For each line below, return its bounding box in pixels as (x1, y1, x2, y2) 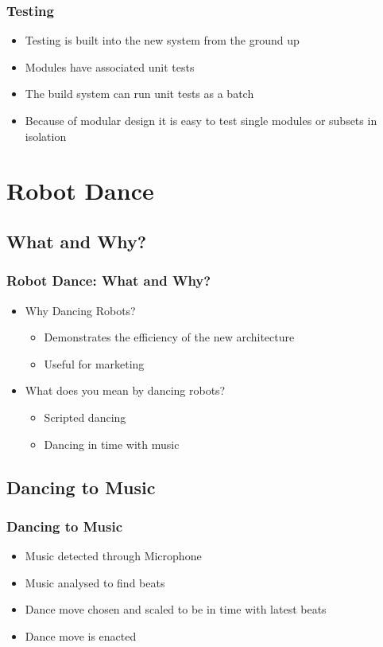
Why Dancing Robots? (25, 302, 136, 318)
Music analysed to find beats (25, 574, 165, 590)
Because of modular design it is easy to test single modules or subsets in (25, 112, 377, 128)
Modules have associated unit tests (25, 58, 195, 75)
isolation (25, 127, 67, 144)
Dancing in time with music (44, 435, 180, 452)
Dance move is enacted (25, 627, 137, 644)
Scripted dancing (44, 408, 126, 425)
